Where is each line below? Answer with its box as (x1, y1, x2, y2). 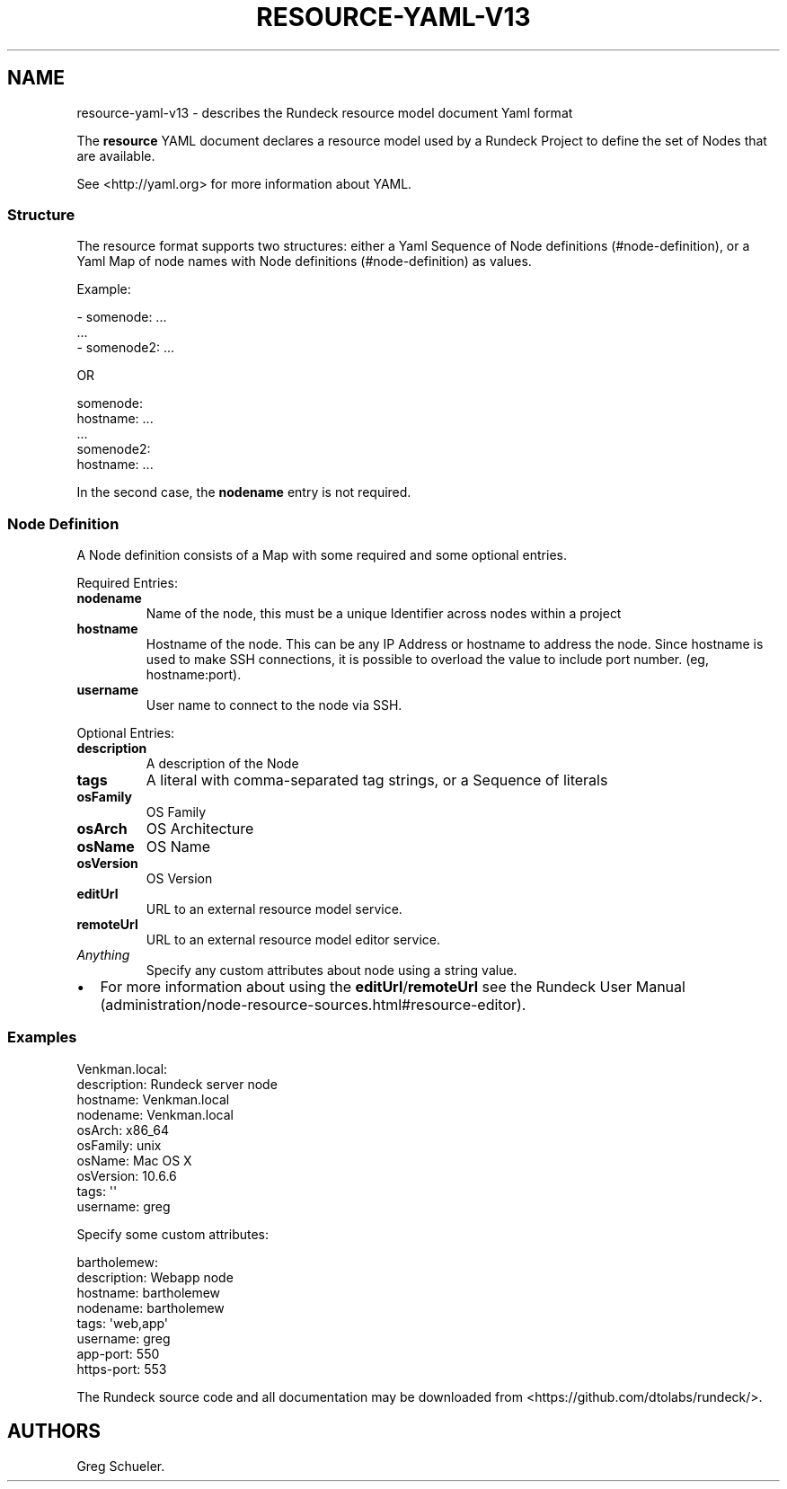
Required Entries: (76, 575, 178, 591)
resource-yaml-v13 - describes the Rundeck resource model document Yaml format (76, 104, 573, 120)
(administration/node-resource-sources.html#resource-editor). (100, 996, 526, 1015)
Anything (76, 947, 130, 963)
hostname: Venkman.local (76, 1091, 230, 1107)
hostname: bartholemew (76, 1284, 221, 1300)
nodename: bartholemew (76, 1299, 225, 1316)
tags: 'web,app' (76, 1315, 169, 1331)
